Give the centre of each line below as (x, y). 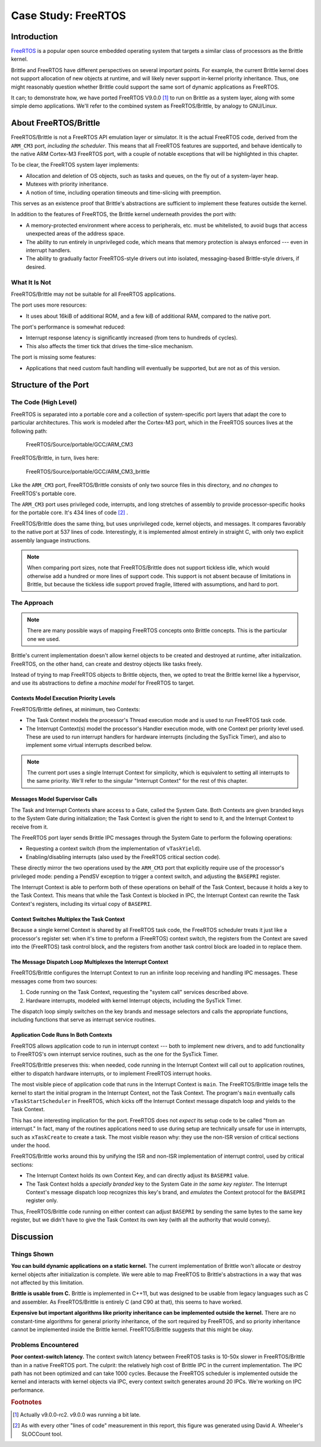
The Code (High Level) (44, 402)
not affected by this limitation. (48, 1283)
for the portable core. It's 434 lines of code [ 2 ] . (70, 512)
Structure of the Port (50, 385)
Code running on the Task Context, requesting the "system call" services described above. (137, 992)
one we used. (44, 639)
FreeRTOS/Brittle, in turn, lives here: (55, 458)
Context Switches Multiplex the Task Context (68, 919)
